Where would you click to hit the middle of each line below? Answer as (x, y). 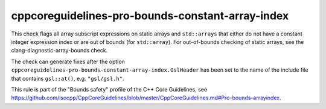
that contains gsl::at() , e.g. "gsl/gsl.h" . (68, 78)
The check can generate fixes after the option (68, 61)
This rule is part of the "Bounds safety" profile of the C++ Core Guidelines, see (109, 89)
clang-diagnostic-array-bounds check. (59, 51)
